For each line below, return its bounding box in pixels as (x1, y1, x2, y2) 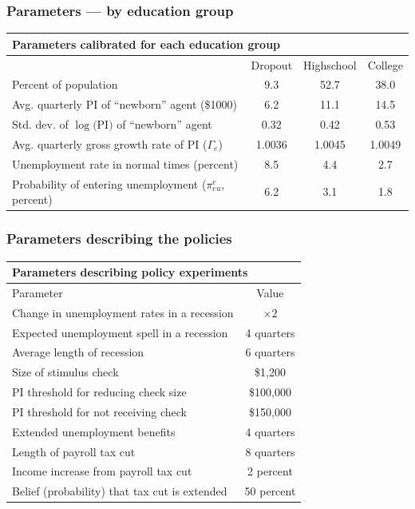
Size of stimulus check (12, 364, 119, 380)
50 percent (244, 483, 296, 499)
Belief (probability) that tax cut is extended (12, 483, 227, 499)
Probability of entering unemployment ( (12, 175, 207, 192)
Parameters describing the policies (6, 229, 232, 249)
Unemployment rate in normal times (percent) (12, 155, 239, 172)
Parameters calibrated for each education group (12, 35, 281, 52)
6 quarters (245, 344, 295, 360)
